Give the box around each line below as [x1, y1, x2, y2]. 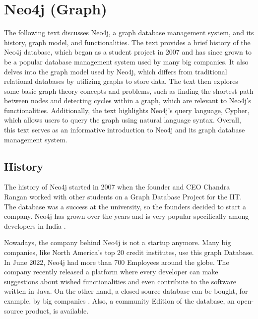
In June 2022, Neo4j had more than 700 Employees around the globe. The [4, 256, 229, 267]
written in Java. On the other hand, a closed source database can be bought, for [4, 286, 248, 296]
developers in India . [4, 220, 66, 231]
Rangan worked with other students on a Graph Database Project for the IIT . [4, 191, 242, 202]
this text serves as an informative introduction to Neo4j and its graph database [4, 125, 245, 135]
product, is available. [25, 305, 89, 316]
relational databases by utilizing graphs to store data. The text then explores [4, 76, 238, 86]
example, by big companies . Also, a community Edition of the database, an [4, 295, 235, 306]
